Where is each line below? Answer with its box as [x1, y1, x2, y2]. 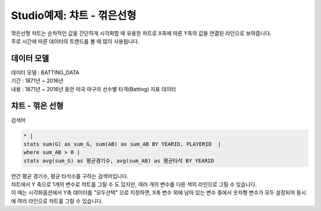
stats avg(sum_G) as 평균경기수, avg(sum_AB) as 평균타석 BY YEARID [23, 157, 214, 164]
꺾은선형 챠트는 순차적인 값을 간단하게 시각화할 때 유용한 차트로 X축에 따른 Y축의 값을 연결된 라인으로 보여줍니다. [11, 30, 272, 37]
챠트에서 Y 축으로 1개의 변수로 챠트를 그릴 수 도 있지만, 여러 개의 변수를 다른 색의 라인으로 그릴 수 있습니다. [11, 181, 257, 188]
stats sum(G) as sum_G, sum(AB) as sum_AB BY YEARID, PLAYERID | [23, 140, 221, 148]
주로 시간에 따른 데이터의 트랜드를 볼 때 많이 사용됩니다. [11, 37, 140, 44]
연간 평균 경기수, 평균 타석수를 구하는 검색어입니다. [11, 172, 129, 180]
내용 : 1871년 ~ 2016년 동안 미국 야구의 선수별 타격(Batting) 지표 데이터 [11, 85, 177, 92]
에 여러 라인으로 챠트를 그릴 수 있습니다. [11, 197, 103, 204]
